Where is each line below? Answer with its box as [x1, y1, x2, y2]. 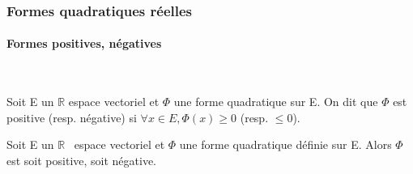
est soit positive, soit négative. [6, 152, 157, 169]
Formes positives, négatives [6, 35, 162, 52]
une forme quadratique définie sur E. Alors [179, 136, 392, 153]
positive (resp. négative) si [6, 108, 137, 125]
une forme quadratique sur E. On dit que [173, 93, 378, 110]
